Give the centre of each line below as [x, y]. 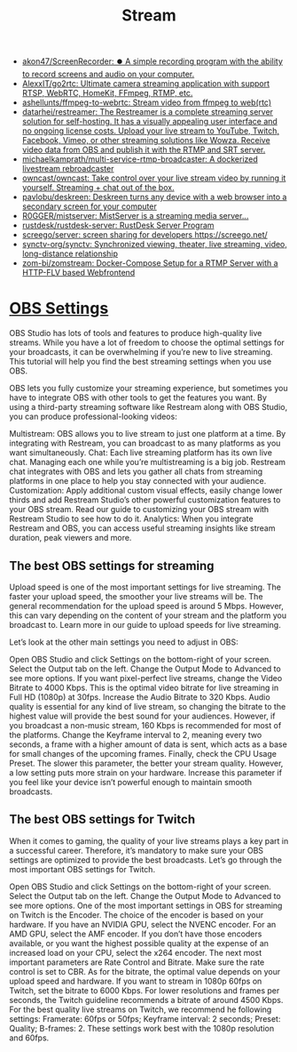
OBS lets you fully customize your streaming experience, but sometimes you [148, 389]
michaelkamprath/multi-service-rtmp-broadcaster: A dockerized [140, 159]
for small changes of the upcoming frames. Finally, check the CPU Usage [143, 753]
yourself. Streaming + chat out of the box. [98, 188]
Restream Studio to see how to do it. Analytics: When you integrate [132, 519]
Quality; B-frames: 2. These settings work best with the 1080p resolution [142, 1028]
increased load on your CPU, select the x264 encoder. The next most [136, 952]
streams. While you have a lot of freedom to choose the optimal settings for [147, 342]
